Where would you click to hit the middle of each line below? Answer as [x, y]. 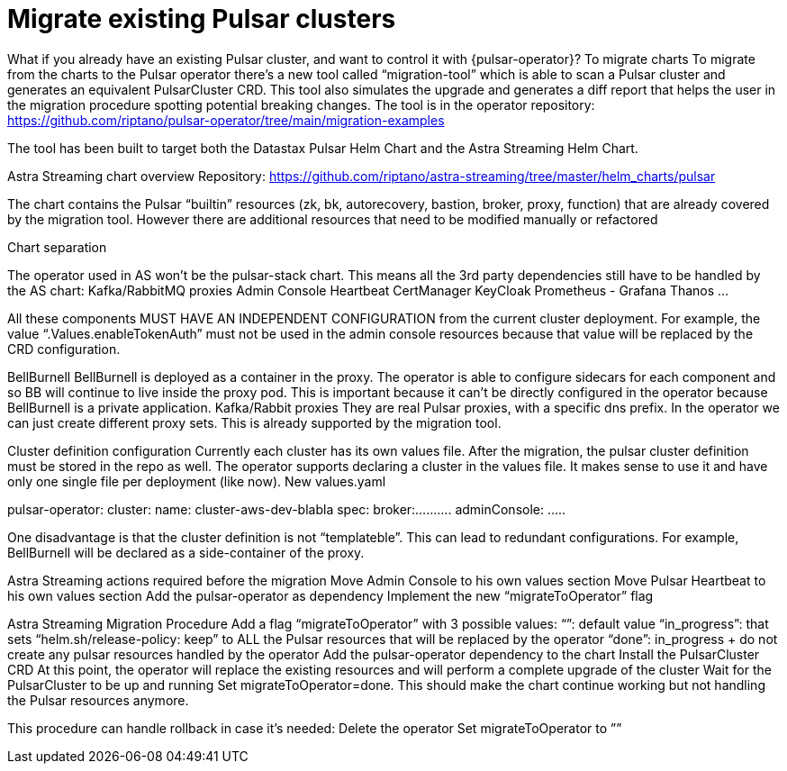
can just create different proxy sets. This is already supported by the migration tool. [254, 422]
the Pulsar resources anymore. [98, 700]
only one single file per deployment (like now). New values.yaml [197, 481]
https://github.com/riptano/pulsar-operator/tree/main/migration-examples [226, 120]
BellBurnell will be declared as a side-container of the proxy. [186, 552]
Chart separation [57, 247]
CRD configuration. [64, 349]
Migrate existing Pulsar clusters [202, 19]
